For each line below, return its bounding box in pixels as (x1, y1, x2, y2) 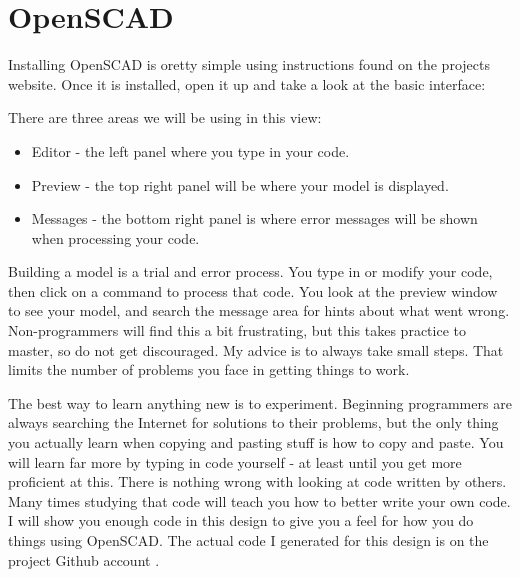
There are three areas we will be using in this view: (8, 107, 322, 128)
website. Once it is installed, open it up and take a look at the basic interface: (8, 73, 486, 94)
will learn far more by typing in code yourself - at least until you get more (8, 451, 462, 472)
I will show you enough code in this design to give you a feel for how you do (8, 510, 474, 531)
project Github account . (8, 549, 160, 570)
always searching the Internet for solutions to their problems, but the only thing (8, 412, 499, 433)
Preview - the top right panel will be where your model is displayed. (31, 174, 449, 195)
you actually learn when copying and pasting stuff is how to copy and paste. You (8, 432, 504, 453)
